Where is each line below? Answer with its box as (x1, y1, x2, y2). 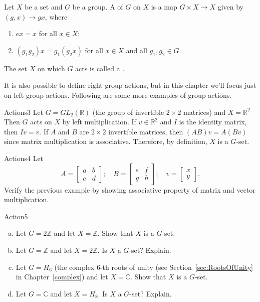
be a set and (25, 2, 63, 12)
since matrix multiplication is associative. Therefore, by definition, (4, 136, 207, 146)
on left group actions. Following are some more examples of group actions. (4, 89, 232, 100)
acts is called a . (75, 63, 125, 73)
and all (126, 45, 147, 55)
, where (45, 11, 68, 22)
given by (217, 2, 243, 12)
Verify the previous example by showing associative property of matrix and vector (4, 184, 255, 195)
